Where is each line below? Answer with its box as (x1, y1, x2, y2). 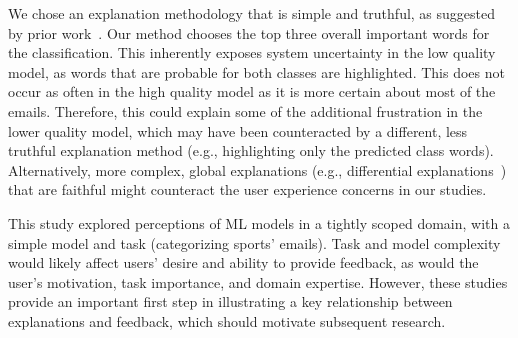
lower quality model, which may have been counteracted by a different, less (8, 120, 468, 141)
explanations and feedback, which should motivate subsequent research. (8, 310, 446, 331)
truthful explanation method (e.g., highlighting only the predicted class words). (8, 140, 494, 161)
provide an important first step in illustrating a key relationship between (8, 291, 453, 312)
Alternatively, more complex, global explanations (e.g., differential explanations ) (8, 159, 507, 180)
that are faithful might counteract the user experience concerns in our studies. (8, 179, 487, 200)
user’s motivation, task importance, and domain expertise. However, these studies (8, 271, 508, 292)
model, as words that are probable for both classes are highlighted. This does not (8, 61, 505, 82)
